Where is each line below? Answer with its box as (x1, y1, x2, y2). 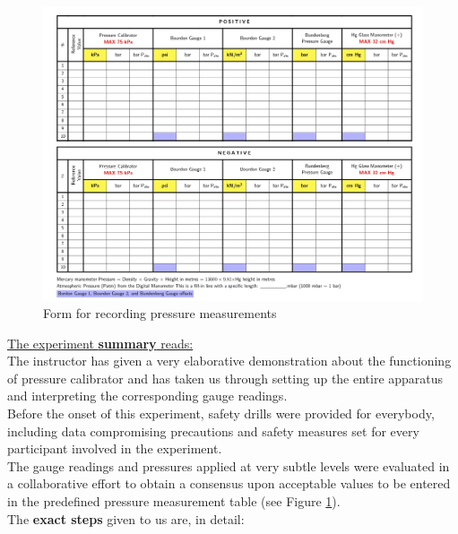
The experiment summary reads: (7, 333, 194, 352)
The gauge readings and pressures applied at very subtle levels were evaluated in (7, 456, 450, 475)
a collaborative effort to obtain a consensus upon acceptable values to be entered (7, 474, 451, 493)
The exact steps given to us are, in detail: (7, 509, 245, 528)
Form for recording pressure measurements (43, 304, 277, 323)
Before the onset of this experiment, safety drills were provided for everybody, (7, 404, 435, 423)
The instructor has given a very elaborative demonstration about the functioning (7, 351, 452, 370)
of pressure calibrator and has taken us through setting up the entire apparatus (7, 368, 444, 387)
